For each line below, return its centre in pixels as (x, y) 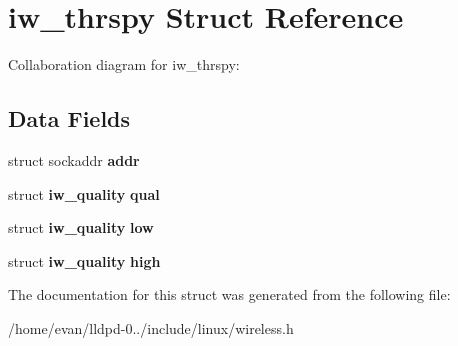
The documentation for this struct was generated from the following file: (229, 294)
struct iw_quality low (81, 227)
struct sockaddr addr (74, 159)
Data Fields (69, 118)
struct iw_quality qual (84, 193)
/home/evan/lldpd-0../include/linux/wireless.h (151, 327)
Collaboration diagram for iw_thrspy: (124, 64)
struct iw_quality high (84, 260)
